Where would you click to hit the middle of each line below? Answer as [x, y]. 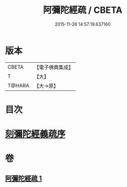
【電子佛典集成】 [54, 67]
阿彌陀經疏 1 [24, 178]
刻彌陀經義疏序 [35, 134]
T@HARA [18, 86]
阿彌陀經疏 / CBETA [83, 10]
